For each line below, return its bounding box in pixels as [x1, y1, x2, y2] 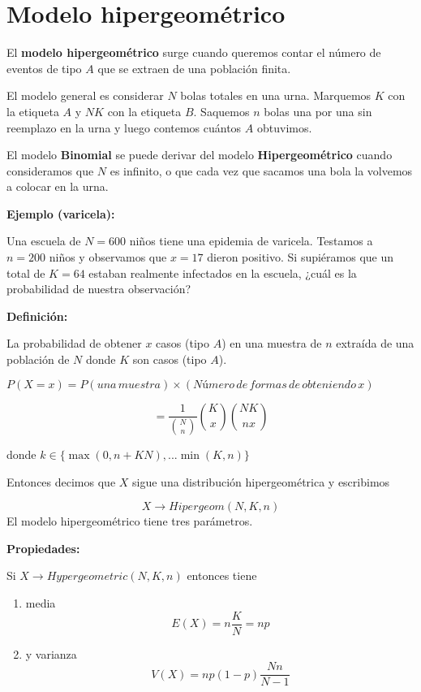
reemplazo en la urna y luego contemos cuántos [6, 119, 242, 136]
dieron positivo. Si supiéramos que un [207, 249, 394, 266]
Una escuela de [6, 232, 81, 249]
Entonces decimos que [6, 473, 116, 490]
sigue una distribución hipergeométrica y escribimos [132, 473, 390, 490]
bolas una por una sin [264, 102, 372, 119]
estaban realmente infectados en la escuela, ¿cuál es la [88, 264, 357, 281]
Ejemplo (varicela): [6, 205, 115, 222]
